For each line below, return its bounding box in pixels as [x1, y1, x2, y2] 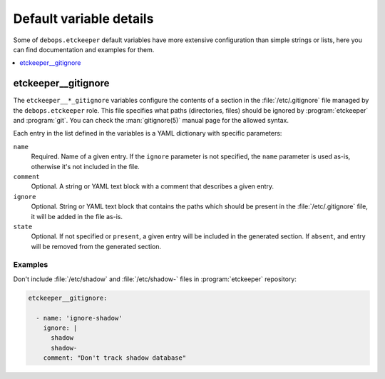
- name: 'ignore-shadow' [36, 314, 123, 322]
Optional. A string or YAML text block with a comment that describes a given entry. [31, 182, 274, 191]
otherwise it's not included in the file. [31, 162, 140, 171]
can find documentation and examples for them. [13, 45, 155, 54]
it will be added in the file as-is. [31, 212, 123, 221]
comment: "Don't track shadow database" [43, 354, 187, 362]
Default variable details [13, 11, 154, 26]
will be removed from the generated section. [31, 242, 162, 251]
